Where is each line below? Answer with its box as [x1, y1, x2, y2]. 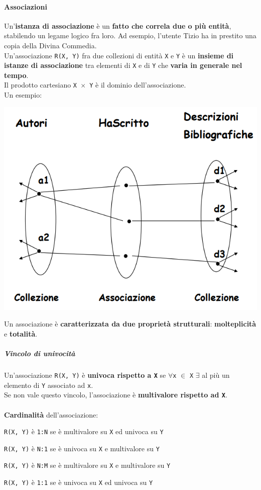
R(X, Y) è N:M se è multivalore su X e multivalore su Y [4, 460, 171, 470]
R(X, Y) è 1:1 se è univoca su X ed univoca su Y [4, 477, 153, 487]
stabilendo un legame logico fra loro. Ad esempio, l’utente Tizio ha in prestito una [4, 30, 256, 41]
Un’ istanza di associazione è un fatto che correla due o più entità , [4, 20, 231, 31]
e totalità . [4, 328, 38, 339]
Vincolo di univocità [4, 348, 75, 358]
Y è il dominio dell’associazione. [89, 79, 186, 90]
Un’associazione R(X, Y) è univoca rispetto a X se [4, 369, 166, 380]
